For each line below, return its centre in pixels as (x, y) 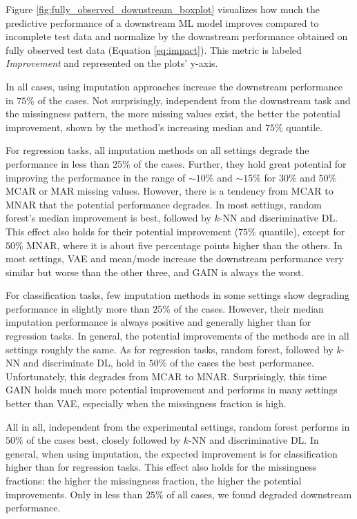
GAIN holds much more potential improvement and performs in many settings (172, 390)
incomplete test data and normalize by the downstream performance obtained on (177, 36)
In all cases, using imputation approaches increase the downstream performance (174, 86)
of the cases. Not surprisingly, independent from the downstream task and (194, 100)
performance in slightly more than (78, 308)
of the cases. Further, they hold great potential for (240, 163)
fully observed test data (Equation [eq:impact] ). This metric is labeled (154, 49)
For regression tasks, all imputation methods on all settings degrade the (157, 150)
